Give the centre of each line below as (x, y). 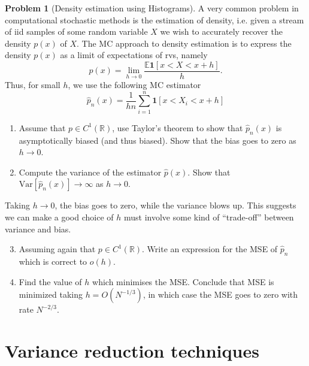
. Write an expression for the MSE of (210, 249)
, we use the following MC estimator (134, 85)
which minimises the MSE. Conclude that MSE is (183, 281)
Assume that (42, 127)
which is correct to (53, 261)
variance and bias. (38, 229)
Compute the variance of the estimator (90, 172)
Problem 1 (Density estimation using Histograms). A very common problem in (152, 8)
